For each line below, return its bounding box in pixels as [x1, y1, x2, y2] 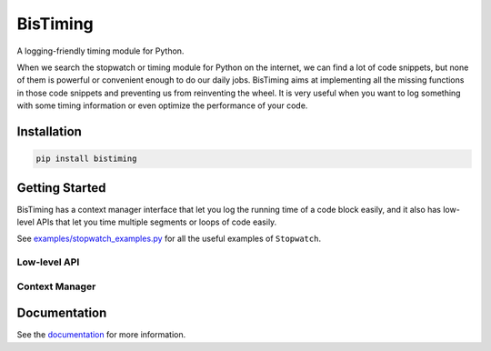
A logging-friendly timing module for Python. [16, 45, 185, 56]
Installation [16, 124, 82, 139]
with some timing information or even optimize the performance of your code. [16, 100, 308, 111]
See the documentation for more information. [16, 329, 186, 340]
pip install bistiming [35, 154, 137, 164]
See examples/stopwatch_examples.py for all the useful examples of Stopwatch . [16, 233, 322, 245]
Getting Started [16, 180, 106, 196]
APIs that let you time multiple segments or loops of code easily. [36, 216, 277, 227]
